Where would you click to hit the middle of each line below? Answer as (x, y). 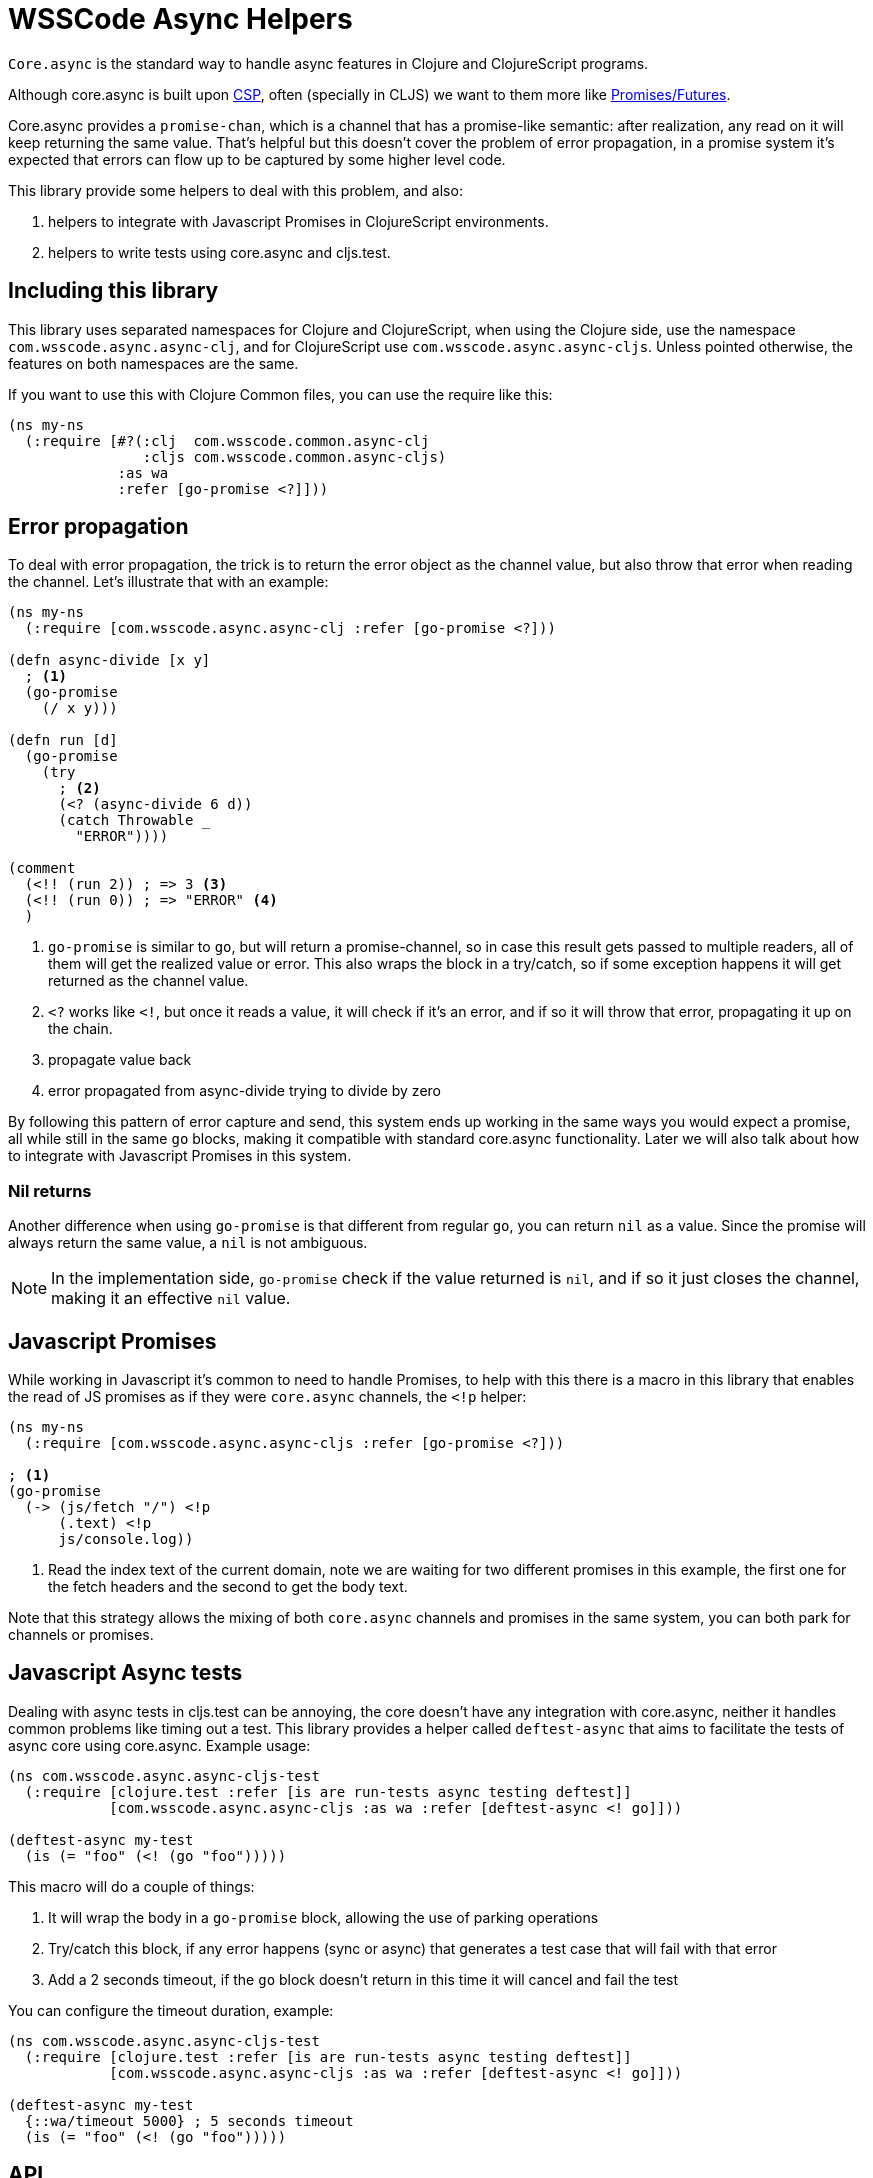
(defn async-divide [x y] (109, 660)
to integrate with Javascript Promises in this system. (180, 1156)
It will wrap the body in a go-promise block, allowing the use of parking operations (323, 1917)
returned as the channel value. (148, 981)
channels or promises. (81, 1635)
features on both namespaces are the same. (153, 363)
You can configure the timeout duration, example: (171, 2010)
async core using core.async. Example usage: (159, 1745)
